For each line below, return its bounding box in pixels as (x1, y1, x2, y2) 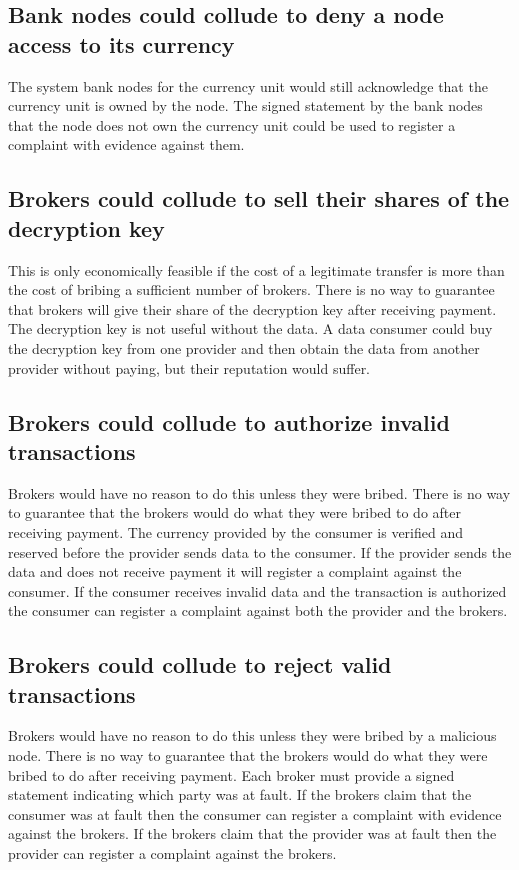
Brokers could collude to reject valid (8, 649, 392, 680)
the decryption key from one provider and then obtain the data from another (8, 337, 480, 358)
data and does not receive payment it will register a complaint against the (8, 561, 462, 582)
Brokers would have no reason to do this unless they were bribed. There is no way (8, 482, 511, 503)
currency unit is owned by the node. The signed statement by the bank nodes (8, 95, 483, 116)
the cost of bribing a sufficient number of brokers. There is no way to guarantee (8, 279, 495, 300)
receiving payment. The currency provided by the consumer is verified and (8, 521, 463, 542)
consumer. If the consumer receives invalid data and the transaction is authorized (8, 580, 507, 601)
